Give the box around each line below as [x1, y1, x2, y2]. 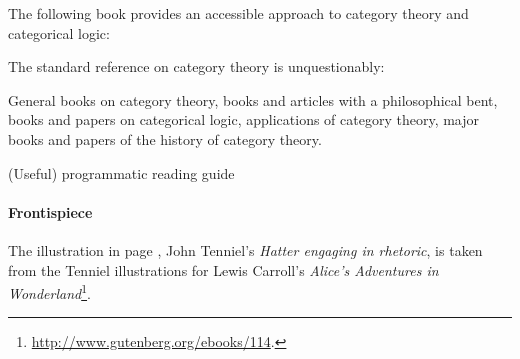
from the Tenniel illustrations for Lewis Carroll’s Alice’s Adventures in [8, 259, 439, 280]
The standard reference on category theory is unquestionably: [8, 56, 385, 77]
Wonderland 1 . [8, 280, 91, 303]
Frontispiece [8, 201, 93, 222]
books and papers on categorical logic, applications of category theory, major [8, 109, 480, 130]
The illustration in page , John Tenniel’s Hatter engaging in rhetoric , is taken [8, 239, 483, 260]
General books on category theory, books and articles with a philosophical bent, [8, 89, 498, 110]
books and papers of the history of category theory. [8, 128, 322, 149]
